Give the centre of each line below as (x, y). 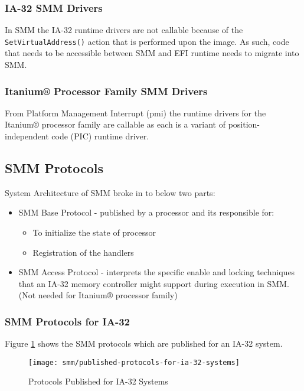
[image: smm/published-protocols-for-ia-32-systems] (134, 362)
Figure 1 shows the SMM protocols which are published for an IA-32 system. (144, 343)
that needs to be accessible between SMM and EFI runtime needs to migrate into (152, 53)
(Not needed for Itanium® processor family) (98, 295)
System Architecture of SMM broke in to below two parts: (110, 192)
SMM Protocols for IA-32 (67, 321)
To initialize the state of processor (94, 232)
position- (244, 124)
